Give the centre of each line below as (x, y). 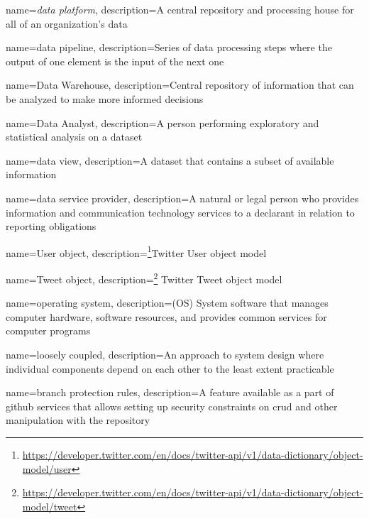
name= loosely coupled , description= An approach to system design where (165, 354)
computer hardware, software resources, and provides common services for (166, 316)
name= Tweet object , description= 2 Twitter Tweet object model (144, 278)
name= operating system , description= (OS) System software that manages (167, 303)
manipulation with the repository (78, 420)
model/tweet (50, 506)
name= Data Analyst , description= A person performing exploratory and (163, 122)
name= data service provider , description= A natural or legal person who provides (182, 198)
